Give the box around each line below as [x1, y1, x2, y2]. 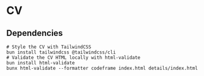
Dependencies [6, 28, 63, 38]
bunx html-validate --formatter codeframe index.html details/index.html [6, 65, 199, 71]
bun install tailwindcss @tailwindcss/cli [6, 49, 116, 55]
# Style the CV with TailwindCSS [6, 44, 92, 50]
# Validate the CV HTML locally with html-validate [6, 55, 140, 61]
